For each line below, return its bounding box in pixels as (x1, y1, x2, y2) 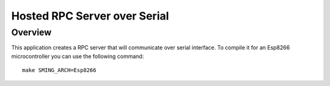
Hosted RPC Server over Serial (11, 9, 169, 23)
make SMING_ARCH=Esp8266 (22, 67, 97, 74)
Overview (11, 27, 52, 38)
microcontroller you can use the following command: (11, 52, 144, 60)
